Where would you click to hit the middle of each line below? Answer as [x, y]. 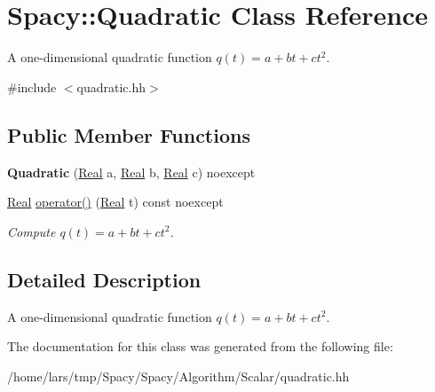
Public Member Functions [129, 134]
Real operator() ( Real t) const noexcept [115, 202]
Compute [32, 231]
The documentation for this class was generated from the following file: [200, 346]
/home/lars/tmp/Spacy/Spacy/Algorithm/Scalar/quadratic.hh [178, 376]
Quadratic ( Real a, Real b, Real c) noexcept [131, 172]
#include [32, 86]
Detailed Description [104, 279]
